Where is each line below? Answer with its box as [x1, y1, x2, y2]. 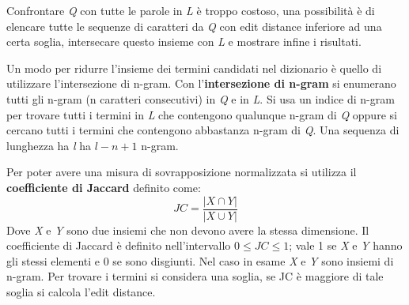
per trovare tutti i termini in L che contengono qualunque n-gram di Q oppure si [6, 106, 397, 122]
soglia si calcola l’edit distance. [6, 283, 156, 299]
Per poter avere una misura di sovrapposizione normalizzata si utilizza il [6, 164, 357, 180]
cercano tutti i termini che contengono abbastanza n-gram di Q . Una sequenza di [6, 122, 400, 138]
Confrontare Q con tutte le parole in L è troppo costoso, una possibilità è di [6, 2, 375, 18]
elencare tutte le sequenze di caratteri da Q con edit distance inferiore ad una [6, 17, 382, 34]
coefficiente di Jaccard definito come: [6, 179, 201, 195]
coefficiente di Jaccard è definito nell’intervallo [6, 237, 231, 254]
